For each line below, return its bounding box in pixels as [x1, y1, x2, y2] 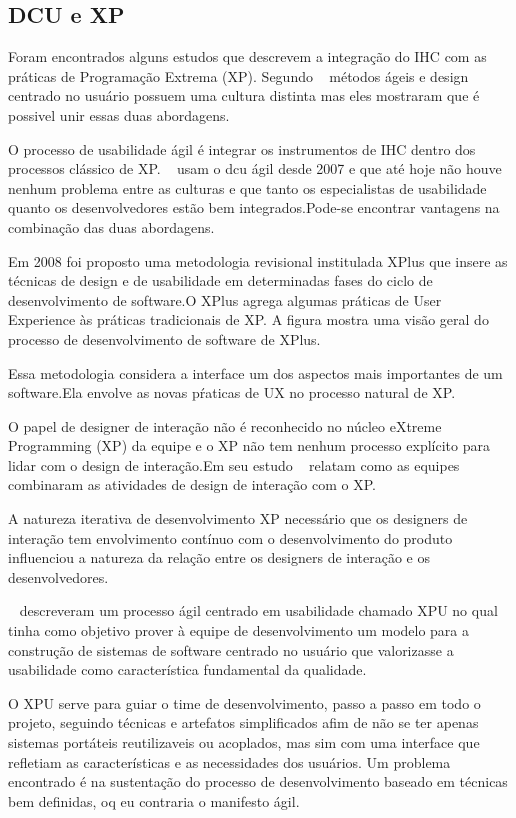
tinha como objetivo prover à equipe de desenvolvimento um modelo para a [8, 620, 470, 641]
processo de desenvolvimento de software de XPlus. [8, 328, 321, 349]
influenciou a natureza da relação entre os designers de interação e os [8, 547, 431, 568]
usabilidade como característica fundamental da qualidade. [8, 659, 367, 680]
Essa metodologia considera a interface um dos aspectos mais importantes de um [8, 362, 503, 383]
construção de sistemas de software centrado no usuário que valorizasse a [8, 639, 454, 660]
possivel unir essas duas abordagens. [8, 104, 230, 125]
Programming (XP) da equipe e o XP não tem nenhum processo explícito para [8, 435, 490, 456]
